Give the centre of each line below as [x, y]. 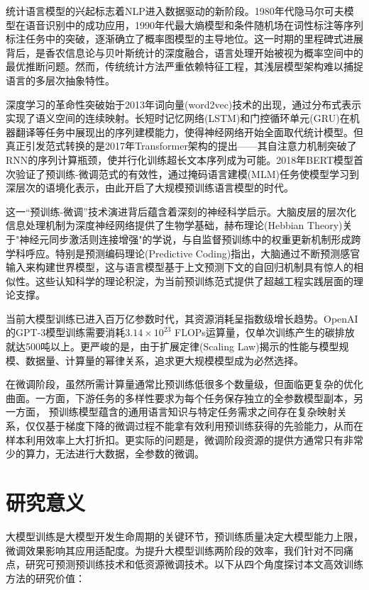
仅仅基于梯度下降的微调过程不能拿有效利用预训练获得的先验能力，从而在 [194, 426]
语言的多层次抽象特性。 [60, 80]
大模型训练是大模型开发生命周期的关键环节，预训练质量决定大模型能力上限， [184, 536]
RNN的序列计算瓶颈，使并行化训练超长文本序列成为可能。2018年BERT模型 [180, 159]
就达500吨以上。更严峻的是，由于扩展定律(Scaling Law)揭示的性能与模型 [172, 346]
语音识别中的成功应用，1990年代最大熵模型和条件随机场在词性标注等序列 [194, 24]
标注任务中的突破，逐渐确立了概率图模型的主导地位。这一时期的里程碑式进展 [184, 39]
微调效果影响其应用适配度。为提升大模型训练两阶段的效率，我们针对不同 [175, 550]
